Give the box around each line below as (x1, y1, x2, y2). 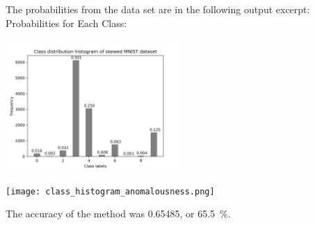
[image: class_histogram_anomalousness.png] (6, 186, 215, 197)
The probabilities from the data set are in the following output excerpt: (6, 2, 310, 16)
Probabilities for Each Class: (6, 15, 127, 30)
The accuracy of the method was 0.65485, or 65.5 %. (6, 206, 231, 221)
